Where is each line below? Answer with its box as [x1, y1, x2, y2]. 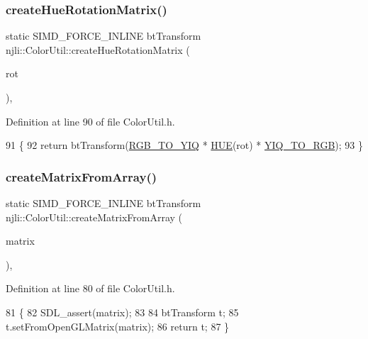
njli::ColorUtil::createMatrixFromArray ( [6, 209, 182, 224]
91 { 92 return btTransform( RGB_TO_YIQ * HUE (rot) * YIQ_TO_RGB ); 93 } [6, 138, 363, 152]
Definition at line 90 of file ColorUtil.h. [6, 113, 175, 128]
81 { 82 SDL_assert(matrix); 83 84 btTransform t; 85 [6, 304, 239, 319]
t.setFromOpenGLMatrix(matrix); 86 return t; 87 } [6, 318, 230, 333]
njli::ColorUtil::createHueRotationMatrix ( [6, 42, 190, 57]
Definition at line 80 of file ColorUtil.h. [6, 281, 175, 296]
